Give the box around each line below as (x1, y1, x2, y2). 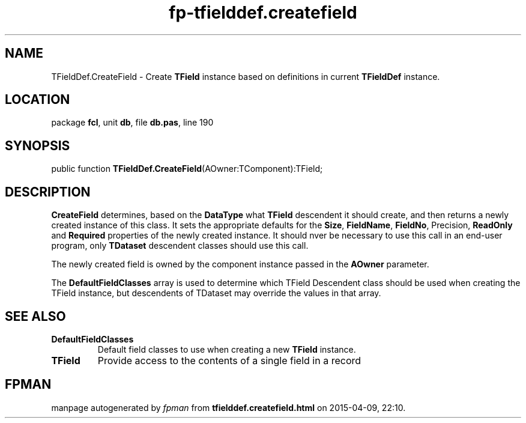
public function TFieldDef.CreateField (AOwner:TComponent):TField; (51, 163, 323, 174)
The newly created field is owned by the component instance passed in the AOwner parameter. (51, 259, 429, 270)
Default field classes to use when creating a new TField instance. (97, 344, 356, 355)
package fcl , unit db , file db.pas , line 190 (51, 117, 214, 128)
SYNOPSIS (5, 138, 70, 153)
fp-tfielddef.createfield (169, 2, 357, 23)
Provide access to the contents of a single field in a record (97, 354, 361, 367)
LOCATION (5, 92, 70, 108)
